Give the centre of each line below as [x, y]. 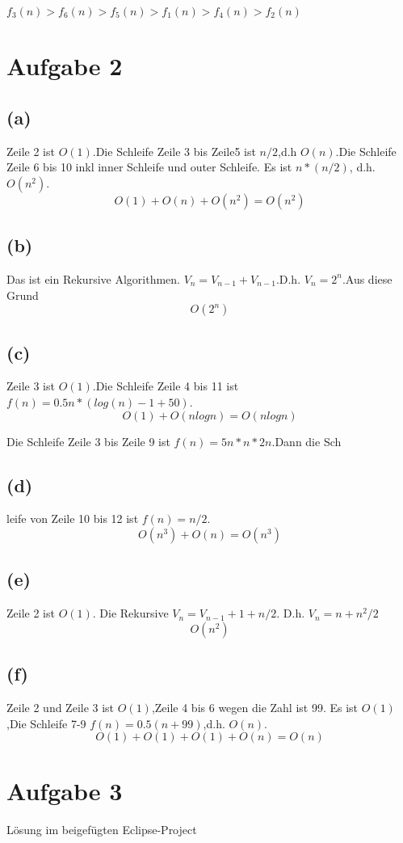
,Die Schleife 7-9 [46, 723]
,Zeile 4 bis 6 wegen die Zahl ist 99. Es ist [255, 707]
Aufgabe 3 [65, 791]
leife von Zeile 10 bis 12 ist [73, 518]
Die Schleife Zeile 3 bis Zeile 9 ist [88, 441]
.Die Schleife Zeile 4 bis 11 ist [166, 386]
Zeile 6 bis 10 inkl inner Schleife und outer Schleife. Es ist [149, 167]
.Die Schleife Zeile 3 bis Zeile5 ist [174, 151]
